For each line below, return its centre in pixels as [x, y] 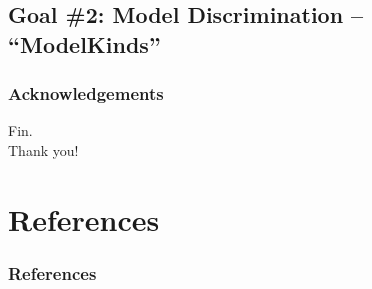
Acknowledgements [86, 93]
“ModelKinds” [84, 43]
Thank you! [43, 149]
